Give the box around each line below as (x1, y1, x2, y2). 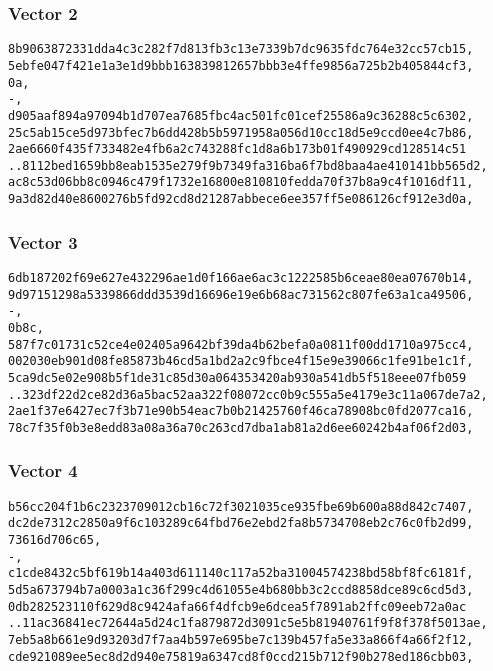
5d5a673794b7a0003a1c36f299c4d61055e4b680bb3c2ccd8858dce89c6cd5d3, (8, 583, 474, 598)
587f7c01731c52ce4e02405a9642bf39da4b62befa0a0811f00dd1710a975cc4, (8, 337, 474, 352)
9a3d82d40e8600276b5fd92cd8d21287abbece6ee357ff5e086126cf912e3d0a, (8, 192, 474, 207)
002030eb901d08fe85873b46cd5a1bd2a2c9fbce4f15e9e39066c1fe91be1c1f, (8, 354, 474, 369)
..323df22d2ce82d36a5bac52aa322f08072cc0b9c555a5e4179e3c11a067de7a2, (8, 387, 488, 402)
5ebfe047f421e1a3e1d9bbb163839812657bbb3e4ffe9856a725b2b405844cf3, (8, 58, 474, 73)
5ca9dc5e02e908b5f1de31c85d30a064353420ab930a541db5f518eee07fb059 (8, 370, 467, 385)
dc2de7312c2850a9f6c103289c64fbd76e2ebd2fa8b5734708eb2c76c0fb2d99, (8, 516, 474, 531)
